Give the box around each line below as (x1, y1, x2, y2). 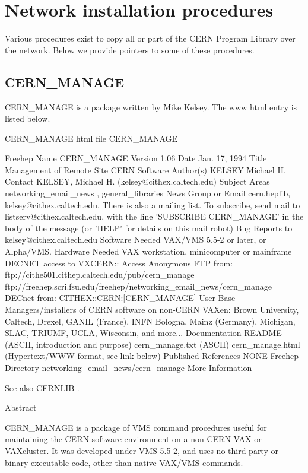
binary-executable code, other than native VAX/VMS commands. (5, 456, 243, 468)
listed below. (5, 112, 50, 125)
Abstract (5, 401, 37, 414)
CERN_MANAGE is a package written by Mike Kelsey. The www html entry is (5, 100, 297, 113)
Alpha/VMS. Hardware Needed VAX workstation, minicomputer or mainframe (5, 245, 292, 258)
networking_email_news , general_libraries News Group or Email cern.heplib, (5, 187, 291, 199)
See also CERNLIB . (5, 381, 80, 393)
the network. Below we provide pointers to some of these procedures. (5, 43, 255, 56)
